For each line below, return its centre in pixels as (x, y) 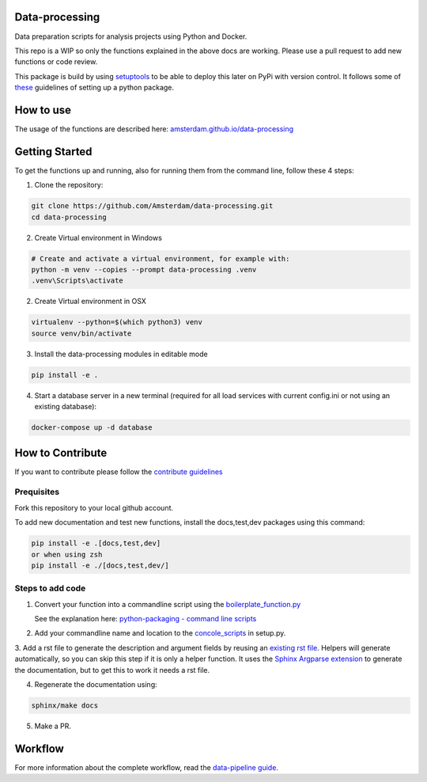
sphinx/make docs (65, 705)
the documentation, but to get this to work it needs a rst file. (112, 670)
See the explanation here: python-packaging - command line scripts (145, 619)
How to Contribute (61, 452)
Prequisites (37, 492)
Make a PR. (53, 726)
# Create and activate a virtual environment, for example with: (161, 258)
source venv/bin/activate (81, 333)
